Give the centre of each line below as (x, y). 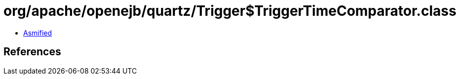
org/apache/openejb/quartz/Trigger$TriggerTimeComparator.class (230, 11)
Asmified (38, 33)
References (32, 52)
